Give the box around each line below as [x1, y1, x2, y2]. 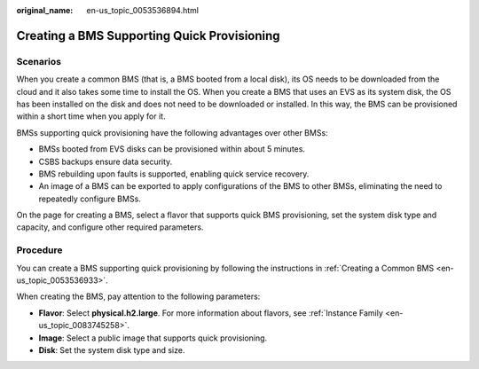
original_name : [16, 5, 74, 15]
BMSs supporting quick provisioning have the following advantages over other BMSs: [16, 127, 328, 137]
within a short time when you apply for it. [16, 111, 166, 122]
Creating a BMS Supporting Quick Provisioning [16, 27, 280, 43]
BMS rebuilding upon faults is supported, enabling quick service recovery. [38, 169, 310, 179]
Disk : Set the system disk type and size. [38, 344, 185, 355]
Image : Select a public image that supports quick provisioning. [38, 333, 268, 343]
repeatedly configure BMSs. [38, 193, 141, 204]
